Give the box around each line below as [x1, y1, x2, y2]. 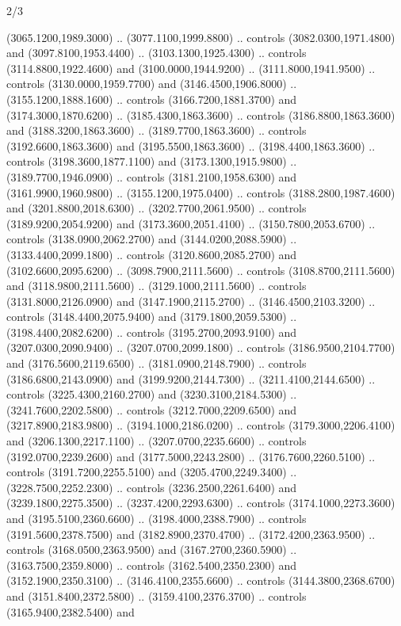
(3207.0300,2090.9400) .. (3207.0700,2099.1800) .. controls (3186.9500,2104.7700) [6, 339, 395, 356]
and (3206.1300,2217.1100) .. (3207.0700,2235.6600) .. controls [6, 433, 307, 449]
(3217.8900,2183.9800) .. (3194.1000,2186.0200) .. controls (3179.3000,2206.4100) [6, 417, 395, 433]
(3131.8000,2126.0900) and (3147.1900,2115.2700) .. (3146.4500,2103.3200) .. [6, 292, 376, 309]
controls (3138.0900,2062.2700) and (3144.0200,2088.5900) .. [6, 231, 297, 247]
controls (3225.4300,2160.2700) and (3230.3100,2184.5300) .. [6, 386, 297, 403]
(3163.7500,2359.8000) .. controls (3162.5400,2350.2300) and [6, 556, 297, 573]
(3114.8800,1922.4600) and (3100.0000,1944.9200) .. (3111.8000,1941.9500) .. [6, 59, 376, 76]
